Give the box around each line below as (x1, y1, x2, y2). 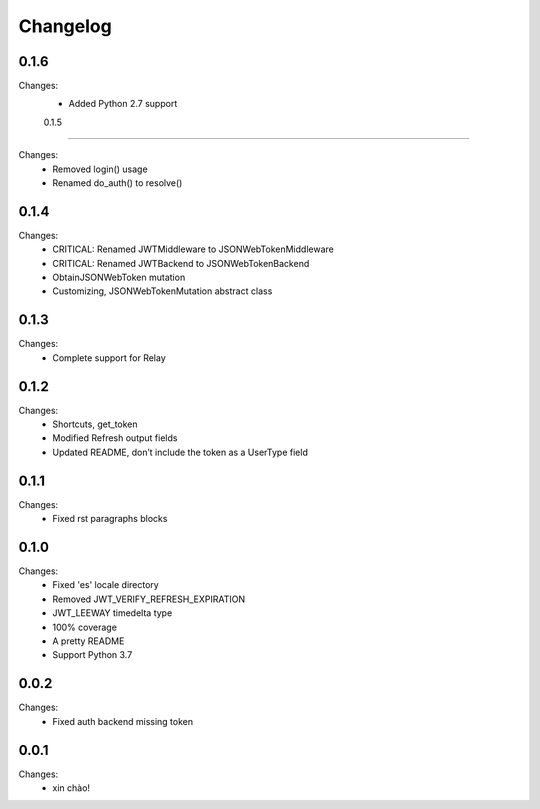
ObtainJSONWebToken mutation (52, 271, 186, 284)
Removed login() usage (52, 163, 149, 175)
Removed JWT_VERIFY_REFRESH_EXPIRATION (52, 593, 245, 605)
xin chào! (52, 782, 90, 794)
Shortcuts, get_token (52, 418, 139, 430)
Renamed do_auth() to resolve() (52, 177, 183, 189)
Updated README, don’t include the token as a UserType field (52, 446, 309, 458)
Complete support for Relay (52, 351, 167, 364)
